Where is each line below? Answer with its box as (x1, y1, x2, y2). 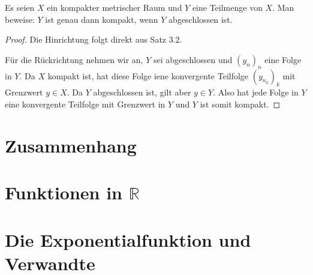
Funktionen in (5, 180, 123, 205)
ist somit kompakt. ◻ (200, 97, 281, 110)
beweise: (5, 13, 35, 25)
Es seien (5, 1, 35, 13)
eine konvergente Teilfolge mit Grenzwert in (5, 97, 165, 110)
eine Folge (264, 53, 302, 65)
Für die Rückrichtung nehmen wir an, (5, 53, 143, 65)
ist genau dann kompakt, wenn (45, 13, 158, 25)
